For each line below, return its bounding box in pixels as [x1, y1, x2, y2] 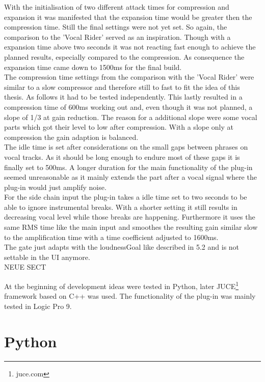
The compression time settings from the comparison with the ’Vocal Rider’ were [4, 71, 254, 82]
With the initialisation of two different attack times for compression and [4, 2, 229, 12]
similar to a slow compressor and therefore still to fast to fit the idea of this [4, 81, 240, 92]
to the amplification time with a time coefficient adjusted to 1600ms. [4, 231, 219, 242]
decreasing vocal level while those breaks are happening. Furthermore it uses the [4, 211, 255, 222]
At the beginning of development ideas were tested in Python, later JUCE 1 [4, 279, 239, 291]
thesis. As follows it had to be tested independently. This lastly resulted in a [4, 91, 243, 102]
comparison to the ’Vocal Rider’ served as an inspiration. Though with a [4, 31, 231, 42]
